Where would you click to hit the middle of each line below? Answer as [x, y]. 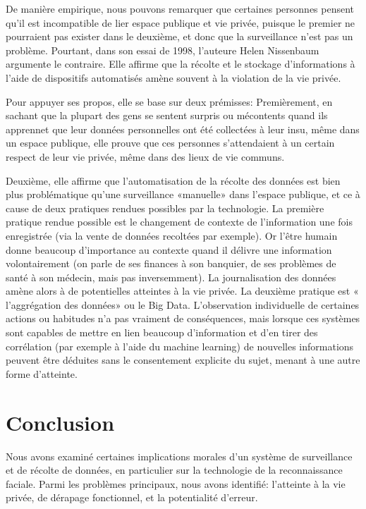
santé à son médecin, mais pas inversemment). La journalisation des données [171, 277]
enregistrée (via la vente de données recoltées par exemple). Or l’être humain [172, 235]
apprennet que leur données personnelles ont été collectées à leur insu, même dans [183, 129]
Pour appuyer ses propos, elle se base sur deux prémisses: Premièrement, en [169, 101]
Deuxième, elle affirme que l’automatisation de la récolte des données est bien [173, 180]
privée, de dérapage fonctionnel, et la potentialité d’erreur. [132, 497]
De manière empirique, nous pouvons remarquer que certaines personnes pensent [180, 8]
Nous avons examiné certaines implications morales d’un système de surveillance [179, 456]
